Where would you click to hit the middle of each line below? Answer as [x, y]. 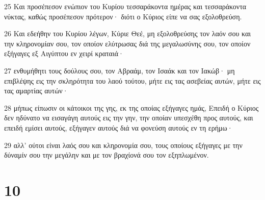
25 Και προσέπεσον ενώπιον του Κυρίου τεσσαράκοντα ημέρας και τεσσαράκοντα [125, 6]
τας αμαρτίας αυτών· [36, 91]
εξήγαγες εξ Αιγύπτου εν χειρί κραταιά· [64, 53]
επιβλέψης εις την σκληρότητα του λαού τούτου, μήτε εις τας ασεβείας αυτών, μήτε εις [132, 80]
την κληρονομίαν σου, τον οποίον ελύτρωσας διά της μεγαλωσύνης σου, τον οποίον [127, 43]
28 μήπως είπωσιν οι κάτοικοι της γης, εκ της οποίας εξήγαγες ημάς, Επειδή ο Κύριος [131, 107]
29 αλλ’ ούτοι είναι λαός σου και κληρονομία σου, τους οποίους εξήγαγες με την [123, 145]
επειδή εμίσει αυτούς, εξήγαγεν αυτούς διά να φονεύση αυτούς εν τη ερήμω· [118, 127]
